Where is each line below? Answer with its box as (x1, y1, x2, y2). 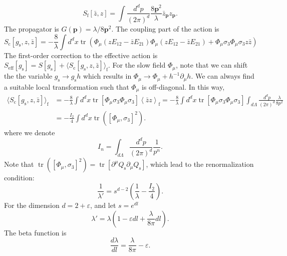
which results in (83, 71, 132, 81)
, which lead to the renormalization (146, 159, 254, 169)
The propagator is (4, 23, 59, 34)
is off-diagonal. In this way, (141, 81, 225, 92)
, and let (90, 199, 116, 210)
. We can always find (191, 71, 254, 81)
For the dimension (4, 199, 60, 210)
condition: (4, 172, 35, 183)
